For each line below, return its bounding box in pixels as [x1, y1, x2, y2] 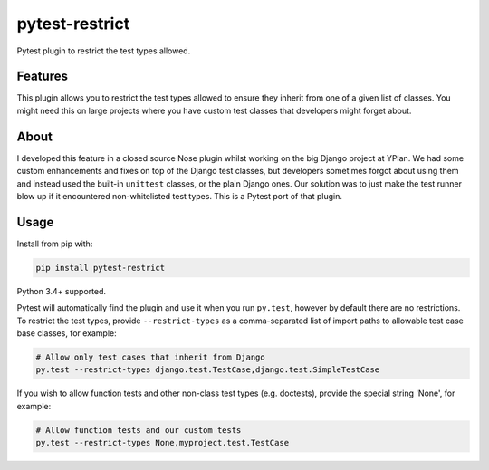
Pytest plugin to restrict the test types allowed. [16, 45, 191, 56]
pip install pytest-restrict [35, 263, 166, 273]
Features [16, 69, 68, 84]
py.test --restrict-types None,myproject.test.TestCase [35, 437, 290, 448]
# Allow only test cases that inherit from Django [35, 351, 266, 362]
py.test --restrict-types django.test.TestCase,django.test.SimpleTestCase [35, 365, 380, 375]
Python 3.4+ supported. [16, 285, 106, 296]
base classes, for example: [16, 327, 117, 339]
